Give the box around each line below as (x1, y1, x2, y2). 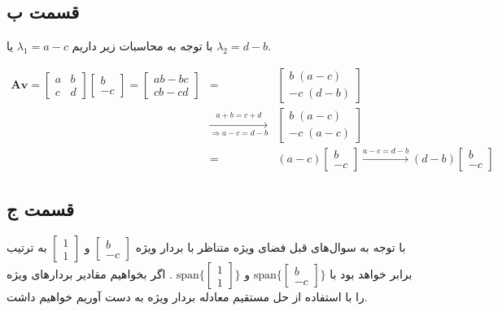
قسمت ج (7, 197, 75, 222)
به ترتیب (7, 239, 47, 256)
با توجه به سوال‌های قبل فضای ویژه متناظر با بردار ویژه (135, 239, 406, 256)
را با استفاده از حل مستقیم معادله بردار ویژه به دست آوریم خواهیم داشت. (7, 288, 368, 305)
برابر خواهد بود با (330, 266, 413, 283)
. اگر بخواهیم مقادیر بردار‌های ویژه (7, 266, 173, 283)
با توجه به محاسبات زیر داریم (72, 37, 213, 54)
